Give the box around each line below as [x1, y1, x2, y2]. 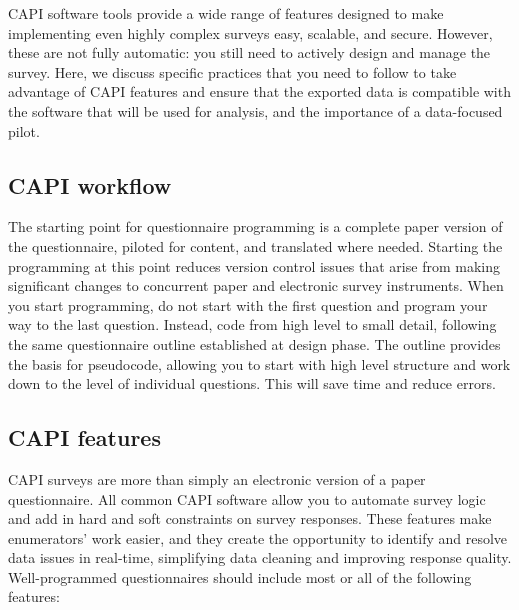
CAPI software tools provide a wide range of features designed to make [8, 3, 444, 23]
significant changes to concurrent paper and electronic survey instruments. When [8, 275, 504, 296]
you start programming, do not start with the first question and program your [8, 294, 488, 315]
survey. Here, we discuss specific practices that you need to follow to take [8, 61, 457, 82]
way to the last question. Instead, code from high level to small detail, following [8, 314, 497, 335]
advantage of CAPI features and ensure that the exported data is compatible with [8, 81, 511, 102]
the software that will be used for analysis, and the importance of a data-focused [8, 100, 503, 121]
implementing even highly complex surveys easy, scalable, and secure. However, [8, 22, 493, 43]
